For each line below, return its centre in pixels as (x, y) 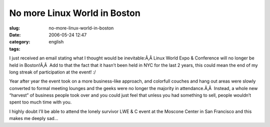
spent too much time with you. (40, 102)
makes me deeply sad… (34, 118)
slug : (14, 28)
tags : (15, 49)
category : (20, 42)
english (56, 42)
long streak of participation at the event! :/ (52, 72)
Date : (15, 34)
